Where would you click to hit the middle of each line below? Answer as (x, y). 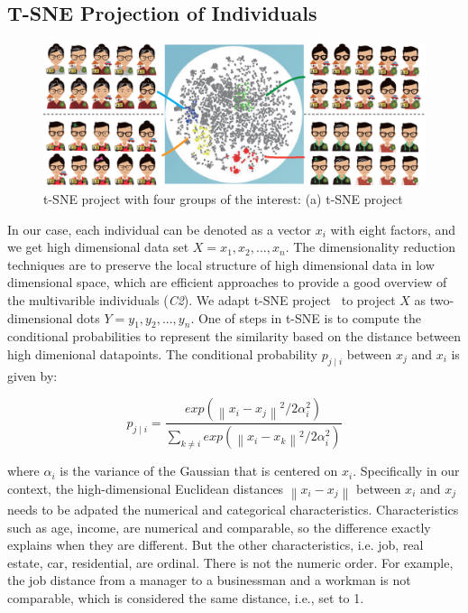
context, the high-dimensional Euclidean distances (146, 488)
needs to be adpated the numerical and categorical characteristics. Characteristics (233, 509)
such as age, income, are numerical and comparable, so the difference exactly (219, 527)
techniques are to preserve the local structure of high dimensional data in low (221, 264)
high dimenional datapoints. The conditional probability (162, 353)
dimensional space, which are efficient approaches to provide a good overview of (227, 282)
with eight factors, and (393, 229)
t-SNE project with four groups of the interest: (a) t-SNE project (223, 198)
